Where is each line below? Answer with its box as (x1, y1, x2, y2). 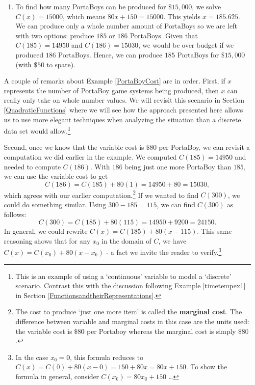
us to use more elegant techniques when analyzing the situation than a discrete (4, 114, 241, 124)
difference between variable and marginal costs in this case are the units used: (15, 316, 249, 326)
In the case (15, 352, 49, 362)
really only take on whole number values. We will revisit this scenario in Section (4, 95, 245, 105)
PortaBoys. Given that (129, 30, 198, 40)
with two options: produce (15, 30, 94, 40)
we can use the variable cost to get (4, 171, 108, 181)
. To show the (186, 361, 228, 372)
